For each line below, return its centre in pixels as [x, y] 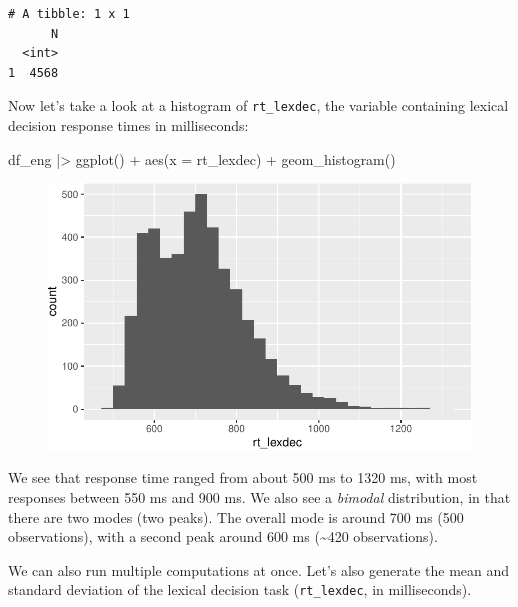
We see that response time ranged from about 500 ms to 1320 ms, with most [243, 477]
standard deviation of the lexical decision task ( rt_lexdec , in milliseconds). [240, 589]
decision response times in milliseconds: [128, 125]
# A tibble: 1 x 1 [69, 14]
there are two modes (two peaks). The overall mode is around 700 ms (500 [236, 516]
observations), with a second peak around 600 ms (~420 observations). [223, 536]
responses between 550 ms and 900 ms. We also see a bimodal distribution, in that [259, 497]
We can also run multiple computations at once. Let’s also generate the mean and [259, 569]
